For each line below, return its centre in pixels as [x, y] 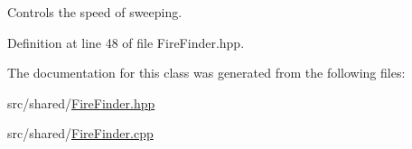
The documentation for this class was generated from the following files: [206, 73]
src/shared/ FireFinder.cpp [80, 133]
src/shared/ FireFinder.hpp [81, 102]
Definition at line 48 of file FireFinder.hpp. [126, 42]
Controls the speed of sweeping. [95, 12]
